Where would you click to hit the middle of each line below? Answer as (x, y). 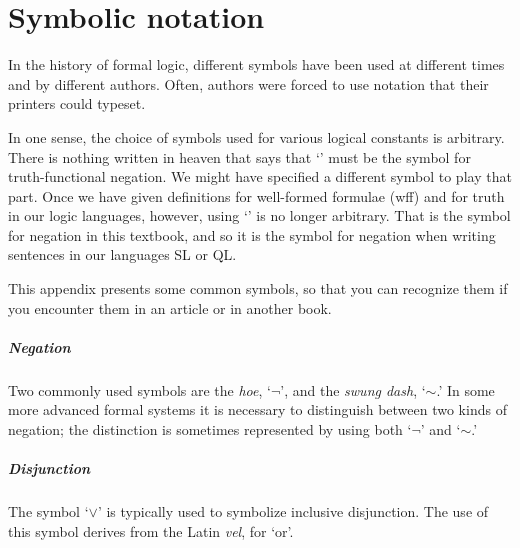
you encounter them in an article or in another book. (170, 307)
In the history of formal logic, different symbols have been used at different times (256, 64)
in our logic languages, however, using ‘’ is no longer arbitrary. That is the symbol (259, 215)
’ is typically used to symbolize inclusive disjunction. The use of (293, 511)
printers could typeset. (77, 103)
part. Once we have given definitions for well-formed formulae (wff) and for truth (256, 195)
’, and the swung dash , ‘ (353, 389)
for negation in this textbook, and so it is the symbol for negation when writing (252, 234)
